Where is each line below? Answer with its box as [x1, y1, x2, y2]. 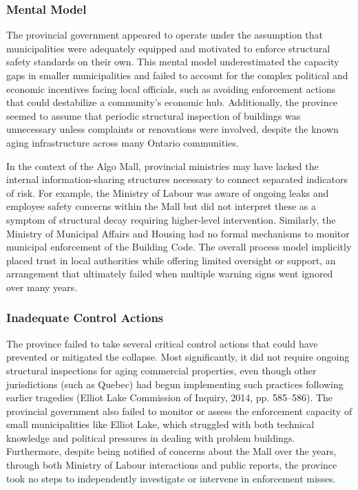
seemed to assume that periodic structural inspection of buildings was [6, 108, 301, 122]
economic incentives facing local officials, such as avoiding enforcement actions [6, 81, 336, 96]
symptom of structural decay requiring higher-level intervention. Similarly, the [6, 212, 336, 226]
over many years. [6, 279, 78, 294]
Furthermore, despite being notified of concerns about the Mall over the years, [6, 444, 337, 458]
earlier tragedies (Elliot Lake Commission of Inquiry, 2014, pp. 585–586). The [6, 390, 333, 405]
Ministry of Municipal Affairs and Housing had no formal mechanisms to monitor [6, 226, 350, 240]
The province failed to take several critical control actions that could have [6, 336, 318, 350]
